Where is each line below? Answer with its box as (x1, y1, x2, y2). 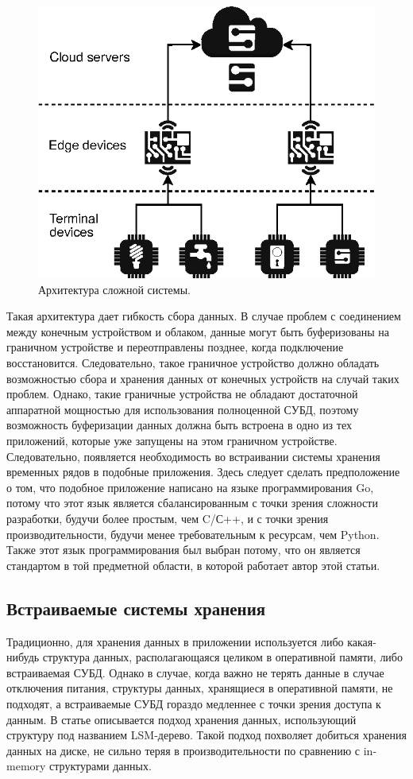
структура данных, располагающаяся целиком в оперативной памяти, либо (42, 649, 403, 665)
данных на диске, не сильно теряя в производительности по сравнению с (6, 742, 361, 758)
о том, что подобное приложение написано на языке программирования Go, (6, 479, 374, 495)
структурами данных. (49, 758, 152, 774)
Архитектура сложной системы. (38, 281, 191, 297)
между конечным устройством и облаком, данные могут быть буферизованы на (6, 323, 389, 339)
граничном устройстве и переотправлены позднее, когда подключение (6, 339, 344, 355)
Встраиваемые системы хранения (6, 595, 266, 620)
